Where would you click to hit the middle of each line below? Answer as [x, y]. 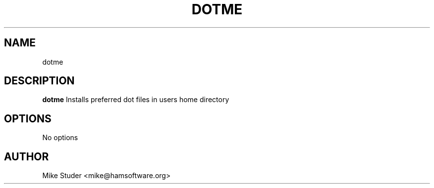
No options [60, 138]
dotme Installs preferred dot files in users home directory [136, 100]
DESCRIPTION [39, 81]
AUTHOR [27, 156]
